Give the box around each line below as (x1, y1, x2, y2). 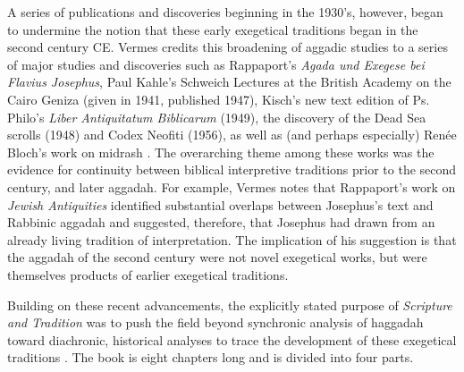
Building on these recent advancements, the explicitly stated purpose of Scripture (7, 295, 452, 314)
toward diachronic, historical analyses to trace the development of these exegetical (7, 330, 457, 349)
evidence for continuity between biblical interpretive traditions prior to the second (7, 160, 457, 179)
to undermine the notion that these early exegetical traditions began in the (7, 20, 418, 38)
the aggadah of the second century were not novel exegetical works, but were (7, 248, 427, 266)
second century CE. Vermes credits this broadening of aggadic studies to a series (7, 38, 448, 56)
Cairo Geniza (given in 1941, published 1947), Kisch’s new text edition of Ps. (7, 89, 430, 108)
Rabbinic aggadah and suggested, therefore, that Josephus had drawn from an (7, 213, 435, 232)
